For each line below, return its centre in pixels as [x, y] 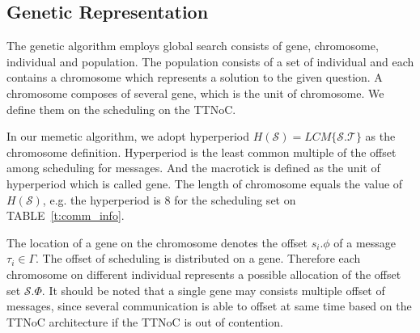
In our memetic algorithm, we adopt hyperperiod [128, 136]
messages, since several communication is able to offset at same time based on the [209, 306]
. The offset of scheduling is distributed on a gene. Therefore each [198, 258]
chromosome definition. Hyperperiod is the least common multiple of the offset [202, 152]
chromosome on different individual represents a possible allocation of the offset [204, 274]
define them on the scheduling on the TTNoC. [121, 109]
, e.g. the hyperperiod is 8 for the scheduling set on [169, 199]
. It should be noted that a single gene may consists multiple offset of [213, 290]
